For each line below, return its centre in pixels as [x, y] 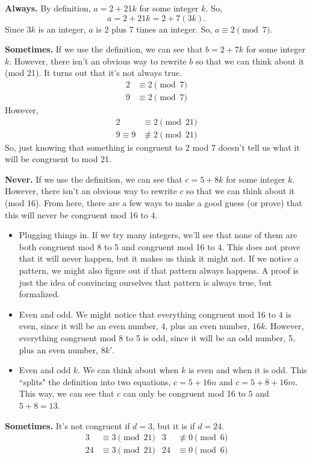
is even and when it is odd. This [248, 370]
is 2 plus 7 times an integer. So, [154, 29]
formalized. [39, 294]
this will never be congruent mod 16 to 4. [81, 214]
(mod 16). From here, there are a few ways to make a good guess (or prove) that [154, 203]
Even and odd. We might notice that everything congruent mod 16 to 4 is [155, 314]
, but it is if [174, 425]
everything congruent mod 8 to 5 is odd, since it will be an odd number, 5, [157, 338]
